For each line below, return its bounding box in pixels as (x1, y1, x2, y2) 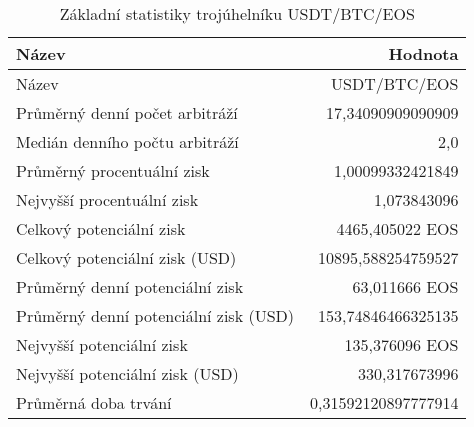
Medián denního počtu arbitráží (16, 130, 239, 153)
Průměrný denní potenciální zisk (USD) (16, 304, 295, 327)
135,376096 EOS (344, 333, 459, 356)
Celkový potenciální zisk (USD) (16, 246, 237, 269)
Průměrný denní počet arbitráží (16, 101, 238, 124)
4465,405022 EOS (336, 217, 459, 240)
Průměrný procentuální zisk (16, 159, 210, 182)
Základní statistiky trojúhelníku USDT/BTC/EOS (59, 2, 415, 25)
